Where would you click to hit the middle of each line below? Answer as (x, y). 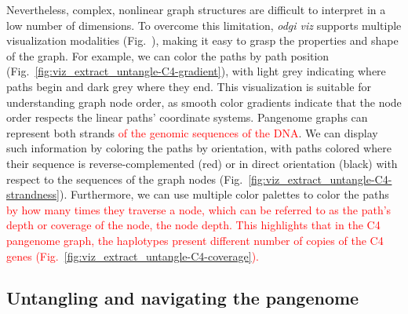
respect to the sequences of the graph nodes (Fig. (125, 179)
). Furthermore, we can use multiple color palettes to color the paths (224, 194)
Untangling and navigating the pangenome (183, 298)
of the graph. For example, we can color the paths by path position (168, 55)
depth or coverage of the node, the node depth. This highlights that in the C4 (193, 225)
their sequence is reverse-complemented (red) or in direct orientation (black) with (202, 163)
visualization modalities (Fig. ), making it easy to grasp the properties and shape (202, 40)
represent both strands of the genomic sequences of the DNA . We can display (192, 132)
